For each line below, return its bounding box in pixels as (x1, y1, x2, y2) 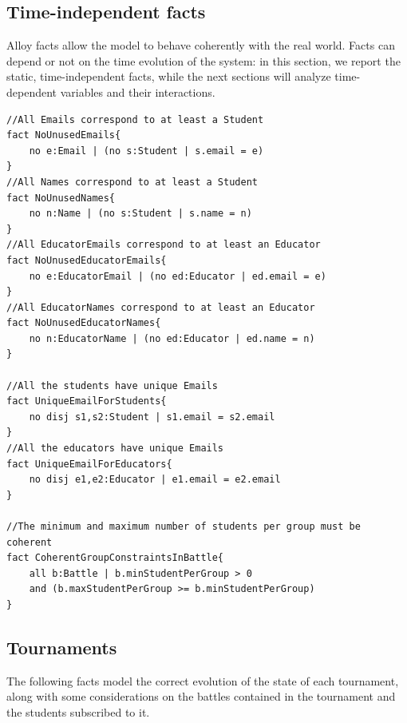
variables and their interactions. (60, 83, 215, 100)
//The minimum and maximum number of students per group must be (6, 521, 361, 533)
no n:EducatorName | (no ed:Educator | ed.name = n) (29, 332, 315, 344)
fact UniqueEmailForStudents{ (6, 395, 167, 407)
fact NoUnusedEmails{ (6, 129, 121, 141)
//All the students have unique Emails (6, 379, 218, 391)
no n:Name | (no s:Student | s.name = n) (29, 208, 252, 220)
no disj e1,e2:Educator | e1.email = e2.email (29, 474, 281, 486)
